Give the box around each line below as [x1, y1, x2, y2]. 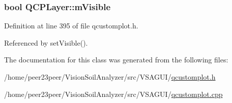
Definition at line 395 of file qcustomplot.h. [4, 20, 138, 31]
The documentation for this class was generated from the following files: [4, 54, 228, 65]
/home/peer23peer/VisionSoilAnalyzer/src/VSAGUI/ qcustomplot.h [4, 72, 216, 82]
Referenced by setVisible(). [4, 37, 88, 48]
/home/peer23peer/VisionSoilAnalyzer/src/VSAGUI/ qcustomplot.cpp [4, 88, 223, 99]
